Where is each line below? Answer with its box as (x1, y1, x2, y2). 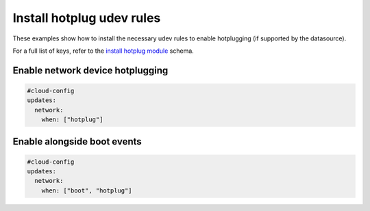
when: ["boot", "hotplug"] (41, 186, 133, 195)
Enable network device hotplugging (12, 64, 169, 76)
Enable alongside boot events (12, 136, 142, 147)
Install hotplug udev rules (12, 10, 161, 25)
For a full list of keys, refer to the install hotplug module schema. (12, 47, 195, 55)
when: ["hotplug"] (41, 116, 103, 123)
